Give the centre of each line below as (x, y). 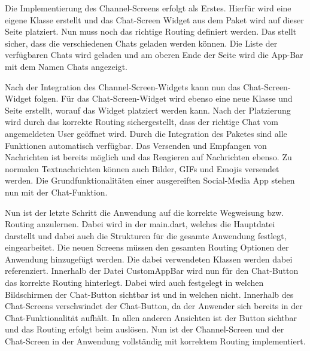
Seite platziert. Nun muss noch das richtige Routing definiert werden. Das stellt (151, 31)
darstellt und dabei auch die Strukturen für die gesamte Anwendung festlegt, (146, 235)
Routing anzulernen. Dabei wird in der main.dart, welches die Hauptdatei (140, 224)
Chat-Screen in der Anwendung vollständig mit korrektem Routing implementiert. (155, 341)
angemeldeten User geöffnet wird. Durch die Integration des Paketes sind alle (146, 133)
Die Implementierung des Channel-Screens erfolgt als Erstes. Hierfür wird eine (148, 8)
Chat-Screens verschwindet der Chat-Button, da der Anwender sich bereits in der (154, 306)
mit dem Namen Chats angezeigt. (66, 66)
